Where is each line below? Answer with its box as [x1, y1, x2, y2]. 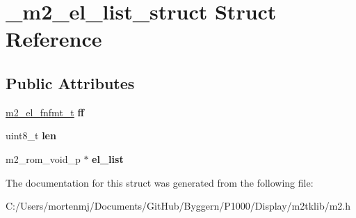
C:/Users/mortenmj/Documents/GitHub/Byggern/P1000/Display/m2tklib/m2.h [6, 198, 351, 213]
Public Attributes [6, 72, 135, 93]
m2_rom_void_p [6, 151, 81, 166]
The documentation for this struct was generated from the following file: [6, 175, 314, 189]
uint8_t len [6, 128, 56, 143]
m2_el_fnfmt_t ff [6, 104, 84, 119]
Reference [6, 24, 102, 53]
